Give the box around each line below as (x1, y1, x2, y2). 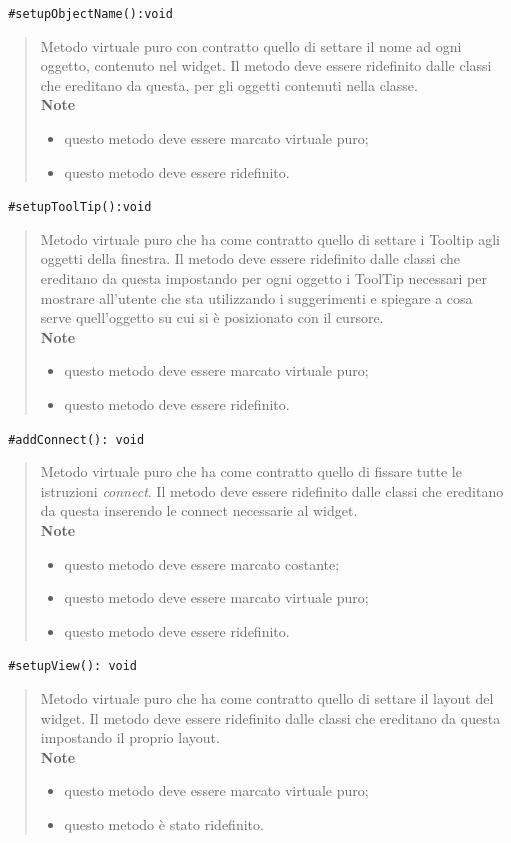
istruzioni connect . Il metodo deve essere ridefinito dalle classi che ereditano (40, 480, 504, 501)
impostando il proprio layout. (40, 727, 220, 748)
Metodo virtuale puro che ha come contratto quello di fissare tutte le (40, 461, 462, 482)
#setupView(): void (8, 659, 138, 674)
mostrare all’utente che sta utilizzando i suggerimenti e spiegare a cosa (40, 287, 473, 308)
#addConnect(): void (8, 432, 145, 447)
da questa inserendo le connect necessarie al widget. (40, 500, 358, 521)
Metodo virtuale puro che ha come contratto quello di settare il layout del (40, 688, 494, 709)
